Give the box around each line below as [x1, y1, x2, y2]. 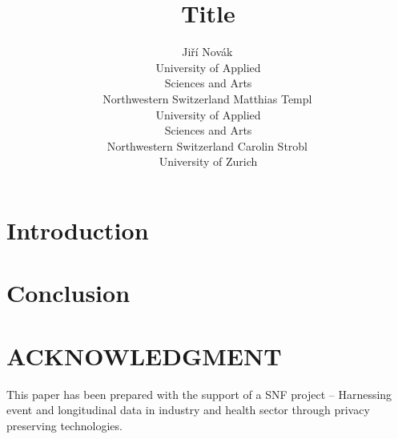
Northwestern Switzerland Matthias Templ [103, 90, 312, 107]
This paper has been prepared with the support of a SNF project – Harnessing [6, 385, 392, 402]
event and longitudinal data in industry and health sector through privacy [6, 401, 370, 418]
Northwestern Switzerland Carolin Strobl [107, 137, 308, 154]
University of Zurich [159, 153, 258, 170]
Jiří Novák [182, 43, 233, 60]
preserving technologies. [6, 417, 123, 433]
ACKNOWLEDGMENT [6, 339, 282, 372]
